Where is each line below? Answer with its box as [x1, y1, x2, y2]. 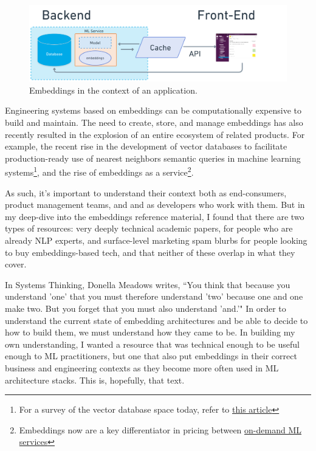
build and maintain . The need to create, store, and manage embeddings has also [5, 116, 303, 129]
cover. [5, 258, 27, 270]
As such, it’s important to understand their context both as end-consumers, [5, 186, 287, 199]
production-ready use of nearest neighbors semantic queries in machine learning [5, 151, 301, 164]
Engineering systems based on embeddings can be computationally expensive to [5, 104, 301, 117]
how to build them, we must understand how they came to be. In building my [5, 326, 295, 339]
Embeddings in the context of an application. [29, 83, 197, 96]
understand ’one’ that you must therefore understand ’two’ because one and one [5, 290, 303, 303]
